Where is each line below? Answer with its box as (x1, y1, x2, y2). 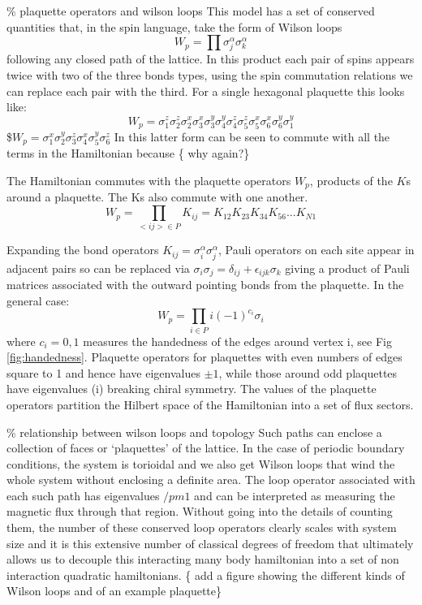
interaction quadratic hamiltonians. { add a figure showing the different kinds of (6, 566, 405, 583)
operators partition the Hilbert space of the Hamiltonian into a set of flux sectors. (6, 395, 414, 413)
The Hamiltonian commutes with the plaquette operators (6, 172, 291, 189)
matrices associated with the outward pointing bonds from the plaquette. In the (6, 276, 404, 293)
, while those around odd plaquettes (218, 364, 398, 381)
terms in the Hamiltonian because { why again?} (6, 145, 250, 162)
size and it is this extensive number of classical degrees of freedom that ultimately (6, 534, 414, 551)
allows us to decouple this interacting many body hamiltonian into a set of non (6, 551, 399, 568)
